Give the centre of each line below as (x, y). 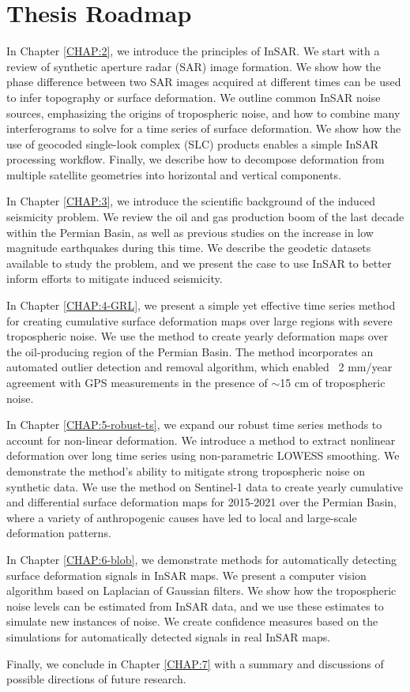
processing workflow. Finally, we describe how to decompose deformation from (196, 159)
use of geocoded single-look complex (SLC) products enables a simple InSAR (192, 143)
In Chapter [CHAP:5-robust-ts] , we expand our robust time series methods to (194, 425)
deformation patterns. (59, 533)
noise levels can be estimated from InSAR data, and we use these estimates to (195, 605)
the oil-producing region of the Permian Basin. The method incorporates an (190, 351)
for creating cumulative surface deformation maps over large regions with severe (199, 320)
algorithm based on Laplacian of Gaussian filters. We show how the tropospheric (201, 590)
